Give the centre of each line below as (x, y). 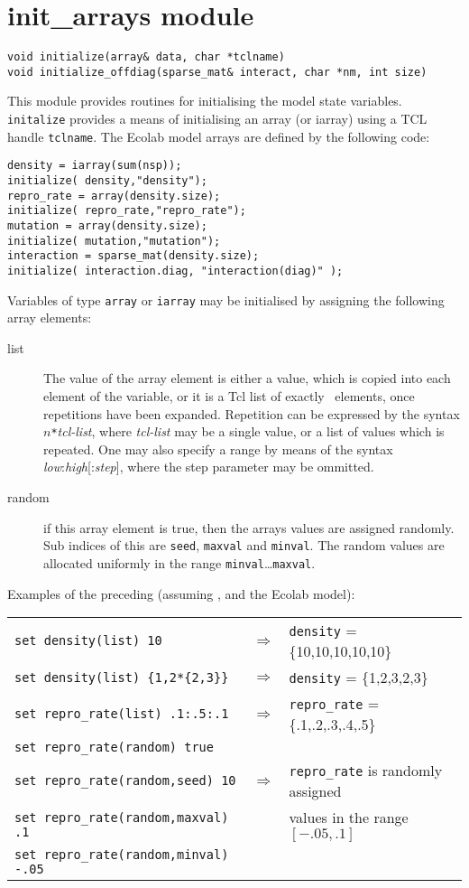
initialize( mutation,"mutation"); (114, 241)
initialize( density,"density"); (107, 181)
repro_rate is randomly (366, 771)
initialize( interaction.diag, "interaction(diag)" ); (175, 271)
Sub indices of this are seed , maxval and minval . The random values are (244, 545)
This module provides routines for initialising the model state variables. (205, 101)
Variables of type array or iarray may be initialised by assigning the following (226, 299)
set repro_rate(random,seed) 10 (125, 781)
